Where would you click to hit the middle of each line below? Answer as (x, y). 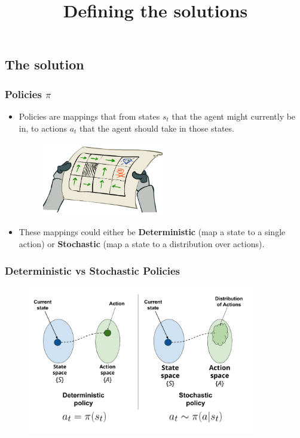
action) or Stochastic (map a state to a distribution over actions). (142, 244)
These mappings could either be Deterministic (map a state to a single (152, 232)
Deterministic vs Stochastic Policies (93, 270)
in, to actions (43, 128)
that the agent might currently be (234, 116)
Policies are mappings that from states (89, 116)
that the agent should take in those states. (157, 128)
